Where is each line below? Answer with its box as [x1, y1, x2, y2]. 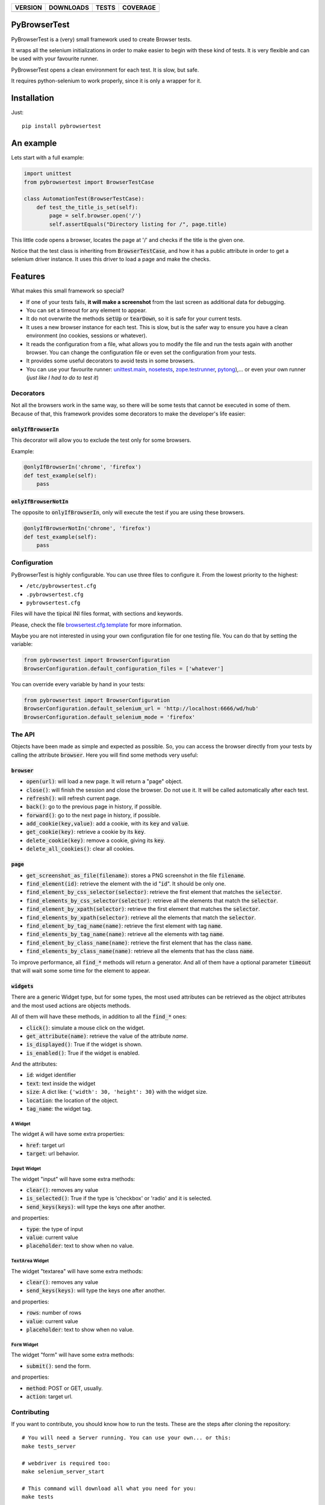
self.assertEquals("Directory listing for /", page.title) [49, 220, 227, 228]
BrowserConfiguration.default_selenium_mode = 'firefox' [23, 713, 196, 721]
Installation [11, 93, 54, 103]
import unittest [23, 170, 72, 177]
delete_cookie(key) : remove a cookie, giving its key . [26, 837, 166, 844]
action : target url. [26, 1392, 73, 1400]
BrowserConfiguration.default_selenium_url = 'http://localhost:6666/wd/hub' [23, 705, 259, 712]
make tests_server [22, 1442, 76, 1450]
